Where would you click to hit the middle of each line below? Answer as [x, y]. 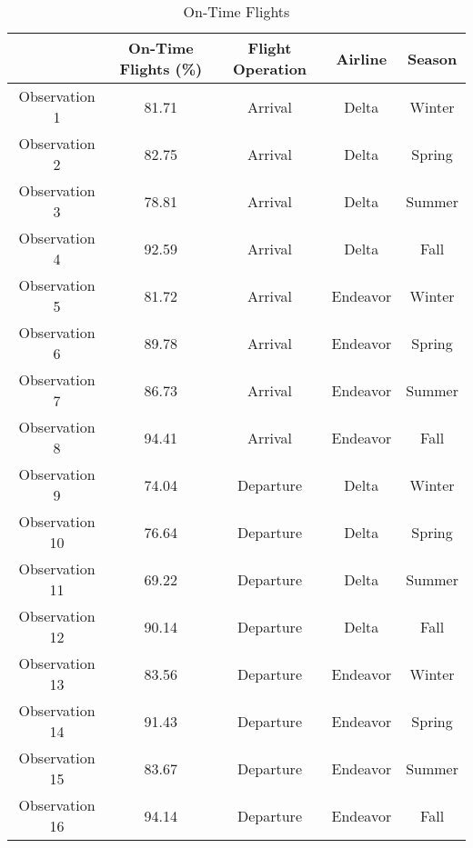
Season [432, 58]
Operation [270, 69]
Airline [362, 58]
